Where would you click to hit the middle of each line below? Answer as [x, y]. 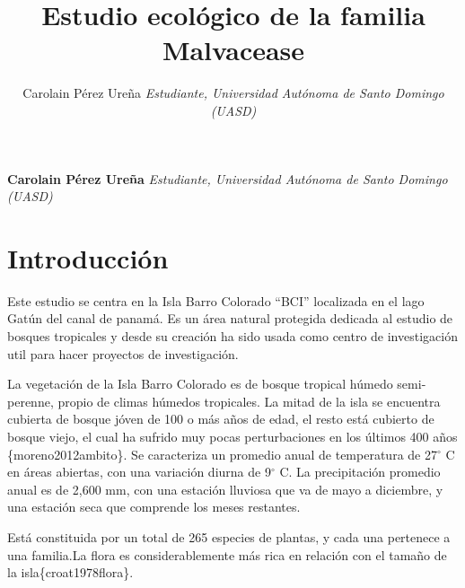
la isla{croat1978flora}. [70, 572]
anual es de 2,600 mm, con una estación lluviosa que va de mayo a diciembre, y [225, 489]
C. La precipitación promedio [360, 472]
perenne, [31, 401]
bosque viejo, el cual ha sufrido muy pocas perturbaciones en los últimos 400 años [232, 436]
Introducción [88, 257]
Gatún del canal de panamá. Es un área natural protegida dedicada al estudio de [230, 318]
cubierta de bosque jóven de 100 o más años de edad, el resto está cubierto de [221, 419]
